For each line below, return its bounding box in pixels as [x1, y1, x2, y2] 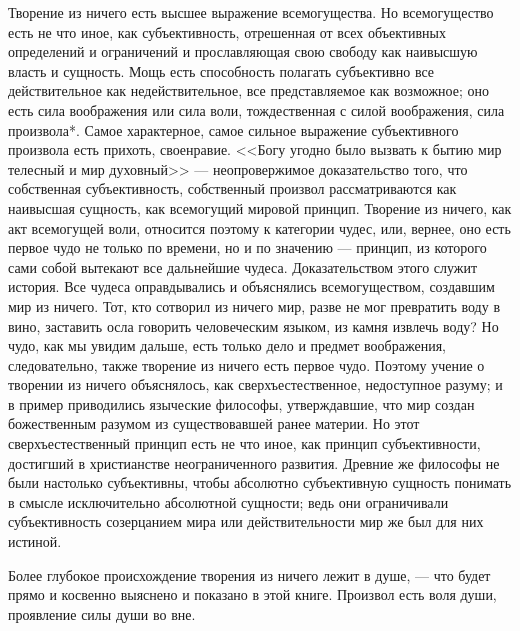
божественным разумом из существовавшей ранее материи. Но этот [8, 413, 420, 434]
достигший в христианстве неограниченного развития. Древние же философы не [8, 452, 500, 473]
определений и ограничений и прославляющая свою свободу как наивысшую [8, 41, 478, 62]
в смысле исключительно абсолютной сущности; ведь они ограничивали [8, 491, 449, 512]
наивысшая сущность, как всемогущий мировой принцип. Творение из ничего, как [8, 197, 512, 218]
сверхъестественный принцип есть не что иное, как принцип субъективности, [8, 433, 481, 454]
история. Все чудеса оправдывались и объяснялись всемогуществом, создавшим [8, 276, 495, 297]
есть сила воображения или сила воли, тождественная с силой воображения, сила [8, 99, 505, 120]
